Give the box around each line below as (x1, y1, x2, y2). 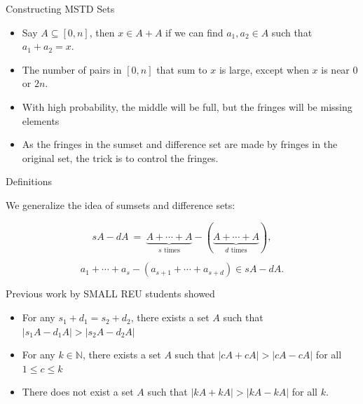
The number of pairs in (22, 62, 122, 76)
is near (321, 62, 350, 76)
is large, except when (219, 62, 309, 76)
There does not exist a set (22, 384, 134, 399)
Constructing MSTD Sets (6, 1, 115, 15)
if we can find (165, 25, 224, 39)
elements (22, 113, 60, 128)
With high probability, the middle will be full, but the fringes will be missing (22, 99, 352, 114)
